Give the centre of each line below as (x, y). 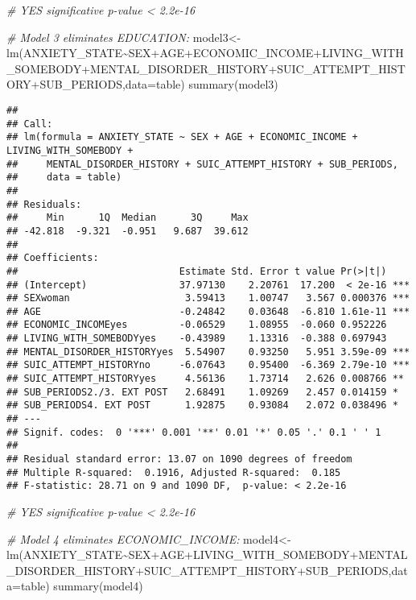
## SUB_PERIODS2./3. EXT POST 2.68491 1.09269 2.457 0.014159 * (202, 392)
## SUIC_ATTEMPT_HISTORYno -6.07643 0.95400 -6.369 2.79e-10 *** (208, 365)
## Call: (30, 124)
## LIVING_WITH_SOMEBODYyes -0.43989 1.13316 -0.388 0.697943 (197, 339)
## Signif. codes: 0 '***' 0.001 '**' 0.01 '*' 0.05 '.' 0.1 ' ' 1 (194, 432)
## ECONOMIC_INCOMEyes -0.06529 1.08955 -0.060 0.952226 (197, 325)
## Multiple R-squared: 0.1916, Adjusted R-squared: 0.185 (174, 472)
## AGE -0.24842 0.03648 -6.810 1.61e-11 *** (208, 311)
